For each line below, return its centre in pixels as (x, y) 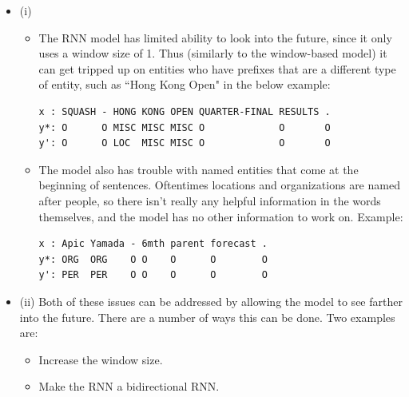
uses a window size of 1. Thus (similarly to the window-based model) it (213, 53)
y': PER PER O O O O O (153, 275)
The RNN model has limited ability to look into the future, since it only (215, 37)
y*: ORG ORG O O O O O (153, 259)
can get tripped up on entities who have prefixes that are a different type (217, 68)
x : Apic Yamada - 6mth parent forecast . (153, 244)
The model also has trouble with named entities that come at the (199, 169)
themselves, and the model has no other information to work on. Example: (221, 216)
